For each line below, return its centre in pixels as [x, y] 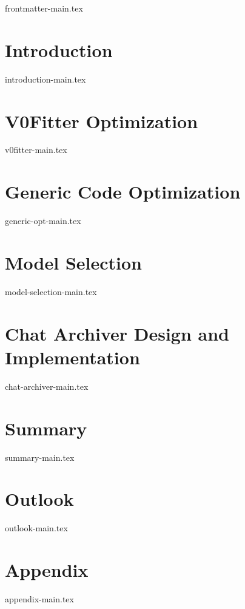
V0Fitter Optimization [102, 121]
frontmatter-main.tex [44, 8]
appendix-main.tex [39, 598]
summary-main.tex [40, 457]
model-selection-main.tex [51, 291]
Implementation [72, 357]
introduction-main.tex [45, 79]
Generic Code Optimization [123, 192]
